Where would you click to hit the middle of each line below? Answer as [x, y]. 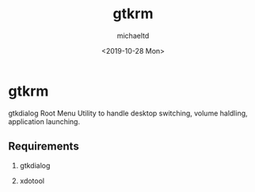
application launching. [44, 121]
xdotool [32, 181]
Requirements [44, 147]
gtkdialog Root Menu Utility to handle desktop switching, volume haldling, [128, 113]
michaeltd [133, 36]
